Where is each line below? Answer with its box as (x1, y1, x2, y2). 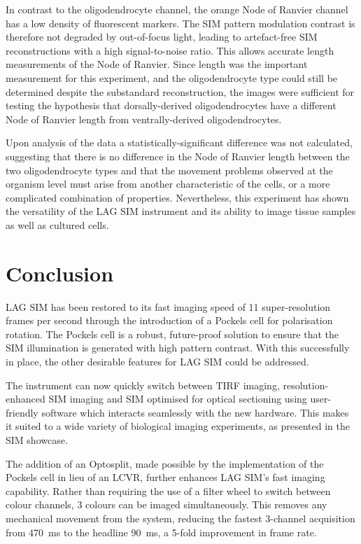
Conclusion (6, 258, 114, 287)
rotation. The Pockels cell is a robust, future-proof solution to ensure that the (6, 326, 339, 341)
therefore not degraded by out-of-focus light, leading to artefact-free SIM (6, 29, 318, 44)
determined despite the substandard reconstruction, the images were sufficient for (6, 84, 355, 99)
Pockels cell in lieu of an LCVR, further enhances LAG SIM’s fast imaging (6, 470, 325, 484)
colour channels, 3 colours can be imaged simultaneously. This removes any (6, 497, 327, 512)
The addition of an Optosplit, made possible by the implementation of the (6, 456, 324, 470)
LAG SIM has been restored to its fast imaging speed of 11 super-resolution (6, 299, 331, 314)
